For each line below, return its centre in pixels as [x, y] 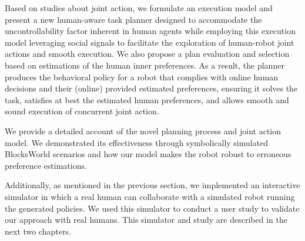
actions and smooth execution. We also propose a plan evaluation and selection [147, 54]
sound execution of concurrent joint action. [82, 111]
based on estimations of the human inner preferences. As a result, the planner [145, 65]
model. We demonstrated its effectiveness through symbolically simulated [137, 142]
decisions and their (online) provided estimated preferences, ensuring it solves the [151, 88]
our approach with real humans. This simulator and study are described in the [146, 220]
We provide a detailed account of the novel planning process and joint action [143, 130]
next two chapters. [38, 231]
